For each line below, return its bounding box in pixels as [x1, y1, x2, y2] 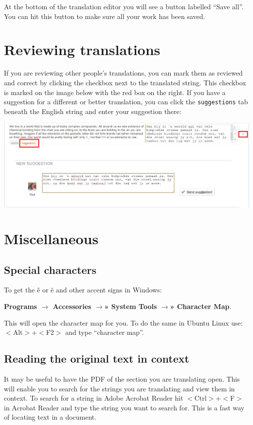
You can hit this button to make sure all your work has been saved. [4, 11, 205, 21]
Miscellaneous [4, 229, 99, 249]
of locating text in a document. [4, 412, 97, 422]
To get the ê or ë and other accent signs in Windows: [4, 285, 162, 295]
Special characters [4, 262, 97, 277]
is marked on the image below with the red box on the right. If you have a [4, 87, 226, 97]
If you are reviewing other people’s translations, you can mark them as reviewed [4, 68, 243, 78]
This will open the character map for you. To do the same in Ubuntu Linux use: [4, 317, 243, 328]
